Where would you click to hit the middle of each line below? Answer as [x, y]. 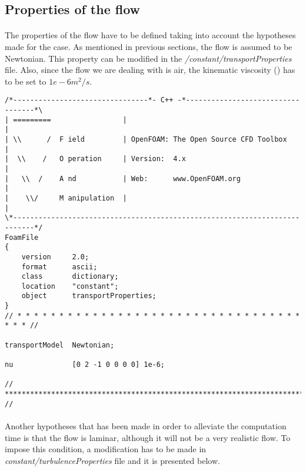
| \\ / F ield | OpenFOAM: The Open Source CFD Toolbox [146, 139]
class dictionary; [70, 277]
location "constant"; [70, 286]
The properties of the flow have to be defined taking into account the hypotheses [150, 35]
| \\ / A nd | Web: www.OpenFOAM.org [123, 178]
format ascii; [59, 267]
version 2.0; [55, 257]
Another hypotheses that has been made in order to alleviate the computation [146, 425]
